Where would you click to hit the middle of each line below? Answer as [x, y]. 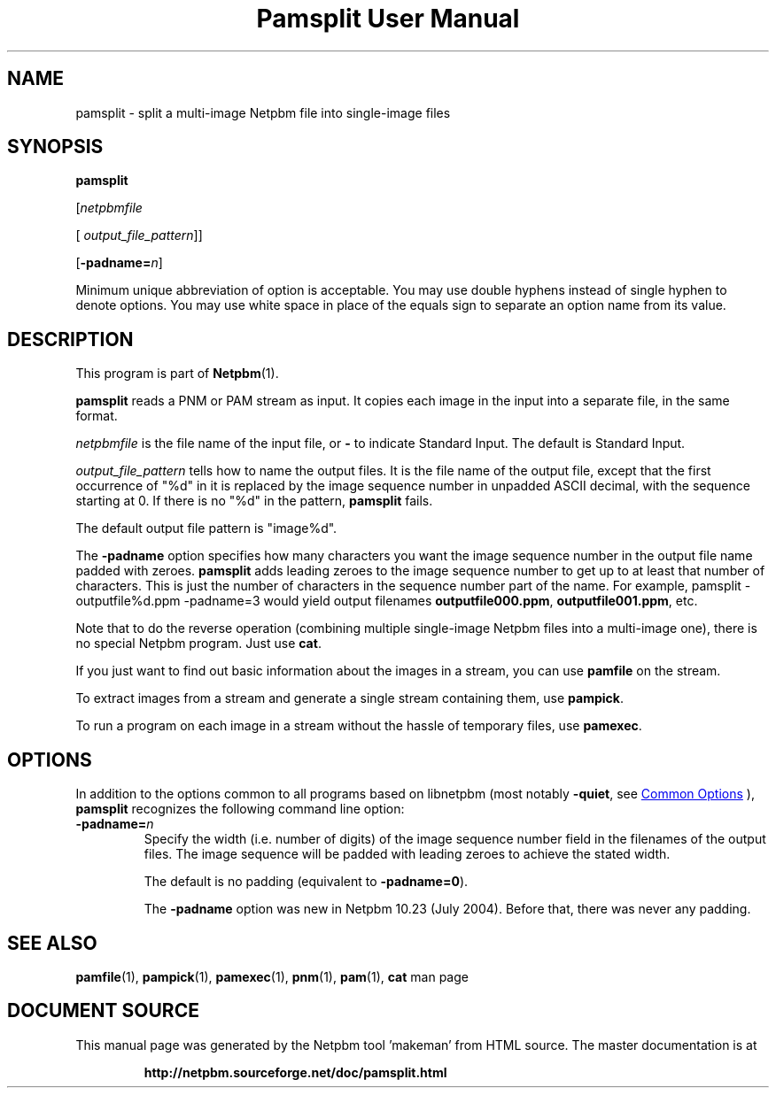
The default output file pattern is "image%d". [206, 528]
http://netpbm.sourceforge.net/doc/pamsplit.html [295, 1072]
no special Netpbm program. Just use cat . [198, 644]
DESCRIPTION [70, 339]
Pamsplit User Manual [388, 19]
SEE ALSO [52, 943]
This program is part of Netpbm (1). [177, 374]
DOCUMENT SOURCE [103, 1011]
